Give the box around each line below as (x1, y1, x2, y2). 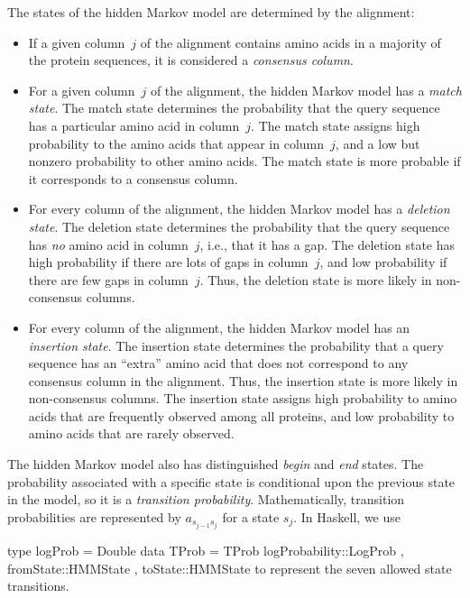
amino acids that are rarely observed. (28, 424, 235, 443)
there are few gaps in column (28, 270, 189, 289)
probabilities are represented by (7, 507, 181, 526)
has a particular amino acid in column (28, 115, 240, 134)
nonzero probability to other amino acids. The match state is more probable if (28, 152, 461, 170)
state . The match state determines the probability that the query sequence (28, 98, 440, 117)
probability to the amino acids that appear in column (28, 133, 325, 152)
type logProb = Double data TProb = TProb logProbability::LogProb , (7, 540, 404, 559)
